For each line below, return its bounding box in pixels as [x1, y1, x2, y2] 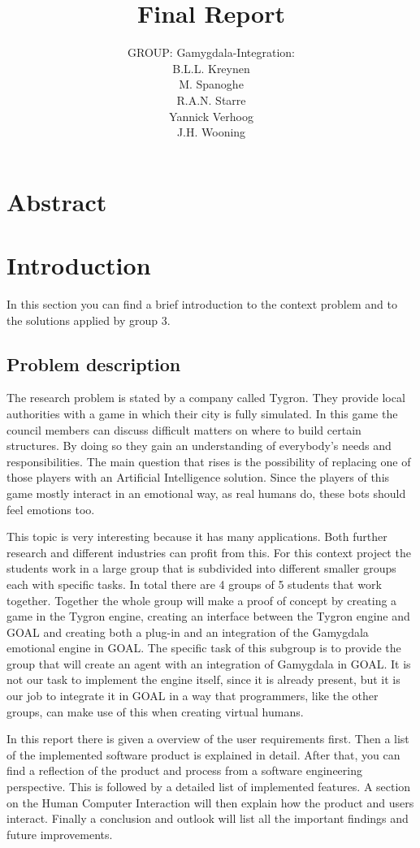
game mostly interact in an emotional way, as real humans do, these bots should [6, 484, 406, 501]
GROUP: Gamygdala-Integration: [128, 44, 295, 61]
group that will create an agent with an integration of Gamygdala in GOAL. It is [6, 655, 411, 672]
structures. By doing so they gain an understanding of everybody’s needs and [6, 437, 392, 454]
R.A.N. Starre [176, 91, 246, 108]
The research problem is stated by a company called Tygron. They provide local [6, 389, 405, 406]
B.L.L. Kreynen [172, 59, 250, 76]
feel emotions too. [6, 500, 95, 517]
